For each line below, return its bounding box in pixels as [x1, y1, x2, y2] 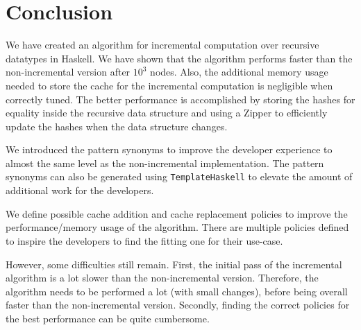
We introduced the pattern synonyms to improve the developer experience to [6, 142, 333, 157]
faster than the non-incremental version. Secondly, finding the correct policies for [6, 297, 350, 312]
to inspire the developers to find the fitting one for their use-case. [6, 233, 283, 247]
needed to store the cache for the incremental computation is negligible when [6, 78, 333, 92]
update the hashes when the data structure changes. [6, 119, 228, 133]
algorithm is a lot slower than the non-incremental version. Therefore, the [6, 270, 319, 285]
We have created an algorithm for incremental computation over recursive [6, 37, 319, 52]
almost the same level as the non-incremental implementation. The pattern [6, 155, 324, 170]
